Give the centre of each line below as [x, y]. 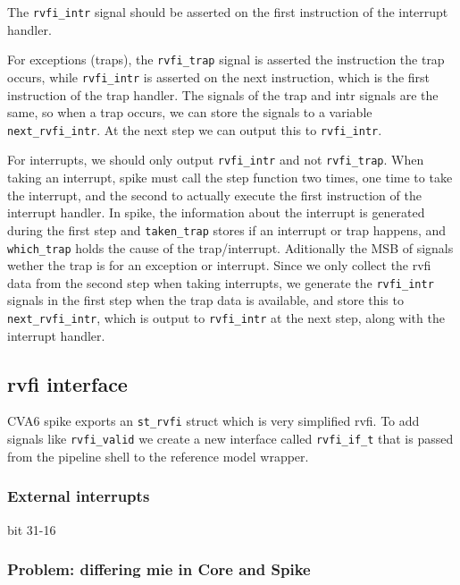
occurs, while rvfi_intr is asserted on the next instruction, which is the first [219, 76]
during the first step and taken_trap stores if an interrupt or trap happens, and [227, 229]
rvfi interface [67, 383]
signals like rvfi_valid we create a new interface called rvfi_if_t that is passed [230, 439]
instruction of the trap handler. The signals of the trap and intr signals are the [223, 94]
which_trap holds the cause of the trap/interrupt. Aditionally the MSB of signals [230, 247]
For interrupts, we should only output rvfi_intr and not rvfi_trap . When [216, 160]
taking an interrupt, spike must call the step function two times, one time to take [230, 178]
